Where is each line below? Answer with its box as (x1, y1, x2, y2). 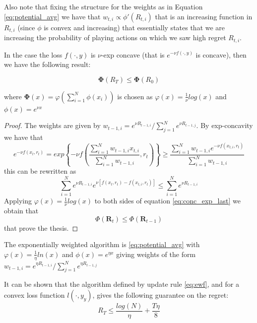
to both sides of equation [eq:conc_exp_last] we (94, 195, 241, 206)
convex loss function (4, 289, 65, 300)
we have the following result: (4, 59, 91, 69)
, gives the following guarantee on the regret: (92, 289, 229, 300)
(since (17, 22, 35, 32)
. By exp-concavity (196, 120, 253, 130)
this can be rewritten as (4, 166, 76, 176)
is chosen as (117, 91, 153, 101)
